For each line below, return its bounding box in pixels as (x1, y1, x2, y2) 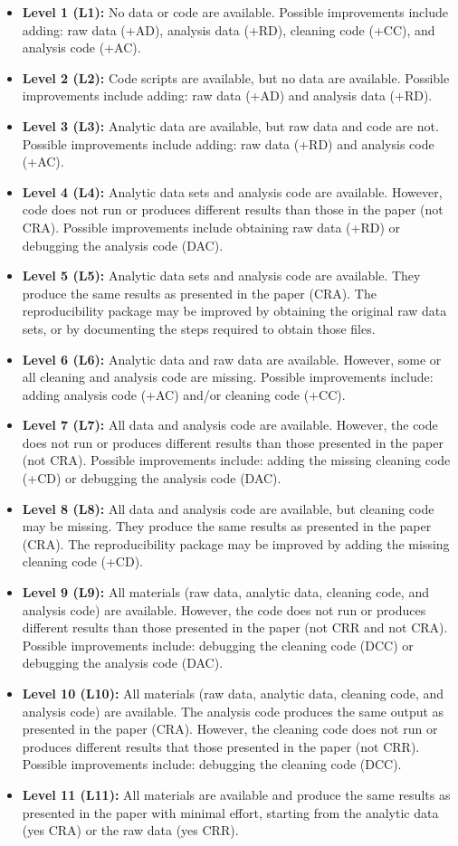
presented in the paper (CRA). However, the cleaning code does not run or (22, 719, 438, 738)
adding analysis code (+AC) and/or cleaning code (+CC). (22, 385, 346, 404)
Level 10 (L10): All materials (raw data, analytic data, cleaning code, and (22, 684, 444, 702)
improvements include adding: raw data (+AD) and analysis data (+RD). (22, 86, 433, 105)
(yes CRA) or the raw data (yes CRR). (22, 821, 239, 840)
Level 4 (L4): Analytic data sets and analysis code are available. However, (22, 182, 443, 201)
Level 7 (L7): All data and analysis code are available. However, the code (22, 415, 438, 434)
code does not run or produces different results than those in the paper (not (22, 200, 444, 219)
